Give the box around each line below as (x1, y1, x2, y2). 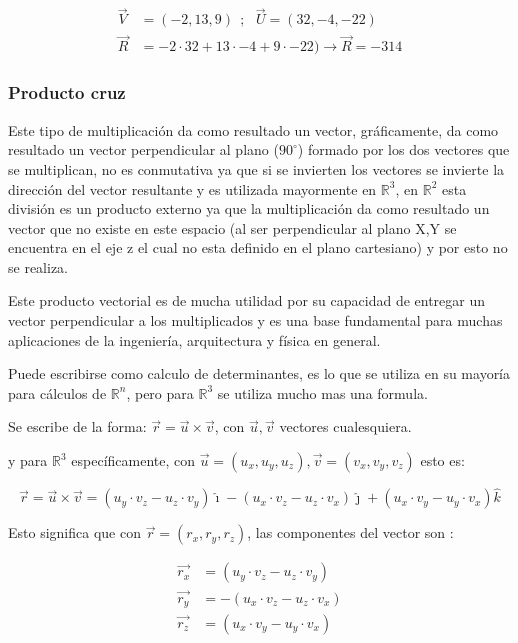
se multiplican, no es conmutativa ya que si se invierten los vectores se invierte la (8, 158, 505, 179)
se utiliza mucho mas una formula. (217, 382, 428, 403)
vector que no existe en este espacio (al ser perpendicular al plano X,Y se (8, 217, 457, 238)
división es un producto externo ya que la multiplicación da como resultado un (8, 198, 490, 219)
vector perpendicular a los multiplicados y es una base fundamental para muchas (8, 310, 503, 331)
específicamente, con (71, 450, 196, 471)
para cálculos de (8, 382, 107, 403)
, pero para (126, 382, 194, 403)
